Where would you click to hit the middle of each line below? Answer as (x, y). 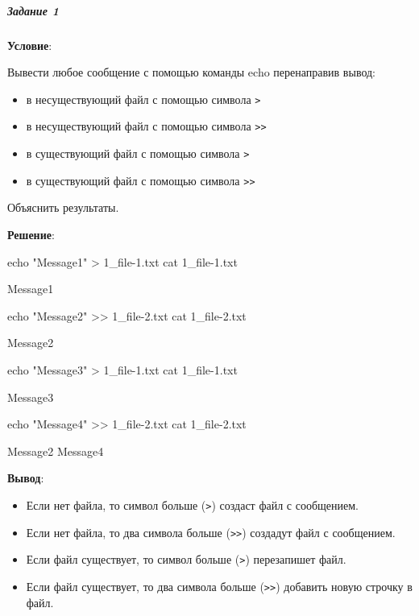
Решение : (31, 234)
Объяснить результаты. (63, 207)
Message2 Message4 (56, 451)
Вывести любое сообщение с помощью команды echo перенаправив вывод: (192, 72)
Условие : (30, 45)
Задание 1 (33, 10)
